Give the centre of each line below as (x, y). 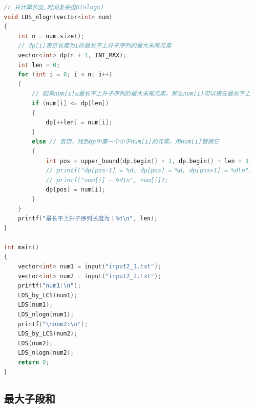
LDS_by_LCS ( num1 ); (48, 295)
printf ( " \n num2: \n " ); (53, 324)
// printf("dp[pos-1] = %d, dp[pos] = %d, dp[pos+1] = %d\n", (149, 171)
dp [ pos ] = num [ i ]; (75, 190)
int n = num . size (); (51, 36)
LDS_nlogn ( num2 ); (46, 353)
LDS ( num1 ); (35, 305)
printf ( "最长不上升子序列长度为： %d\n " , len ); (88, 219)
